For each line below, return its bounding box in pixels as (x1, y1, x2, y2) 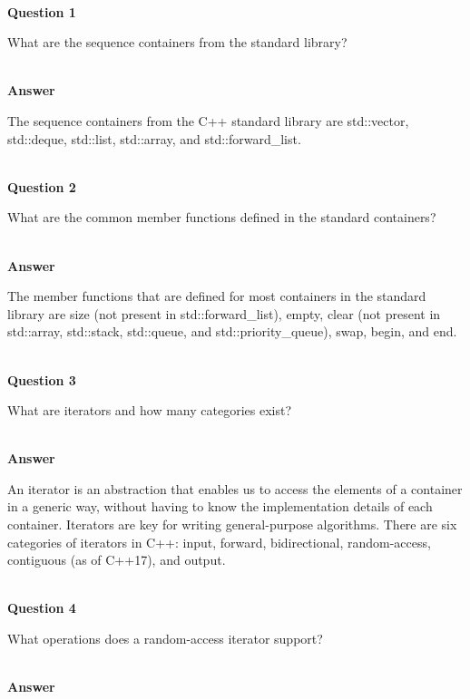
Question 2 (7, 177, 76, 196)
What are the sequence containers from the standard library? (7, 33, 348, 52)
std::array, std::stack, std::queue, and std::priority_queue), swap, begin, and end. (7, 322, 457, 341)
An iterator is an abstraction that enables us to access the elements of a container (7, 479, 463, 498)
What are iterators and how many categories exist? (7, 401, 292, 420)
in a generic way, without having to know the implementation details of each (7, 497, 433, 516)
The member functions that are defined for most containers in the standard (7, 286, 426, 306)
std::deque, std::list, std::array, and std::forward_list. (7, 129, 301, 148)
